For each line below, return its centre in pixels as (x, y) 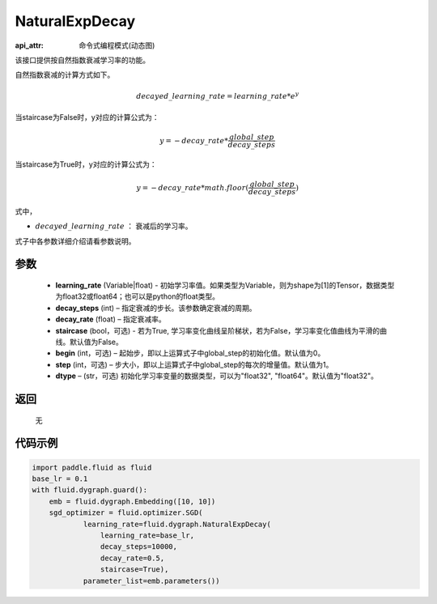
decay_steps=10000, (139, 547)
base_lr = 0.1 (60, 479)
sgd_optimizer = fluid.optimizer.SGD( (126, 513)
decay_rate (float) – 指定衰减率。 (110, 319)
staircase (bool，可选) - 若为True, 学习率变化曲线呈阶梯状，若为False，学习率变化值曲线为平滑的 (218, 330)
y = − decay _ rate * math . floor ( (193, 187)
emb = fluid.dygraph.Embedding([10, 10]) (132, 501)
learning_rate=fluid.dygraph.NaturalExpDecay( (177, 524)
